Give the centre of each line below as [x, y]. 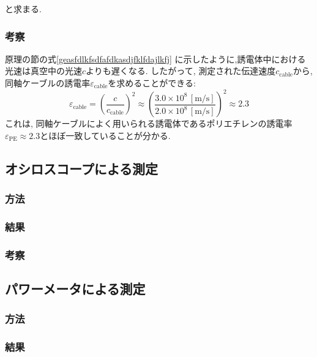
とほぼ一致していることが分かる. [105, 135]
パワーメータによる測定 [75, 288]
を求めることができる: [152, 83]
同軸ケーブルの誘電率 [48, 83]
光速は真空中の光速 [43, 71]
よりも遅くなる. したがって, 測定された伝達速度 [181, 71]
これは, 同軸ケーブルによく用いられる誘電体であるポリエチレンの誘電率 [149, 123]
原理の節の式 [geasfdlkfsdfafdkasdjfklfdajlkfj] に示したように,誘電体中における [155, 58]
